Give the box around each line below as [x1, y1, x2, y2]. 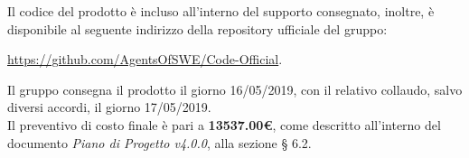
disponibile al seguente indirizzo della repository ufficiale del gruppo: [7, 19, 388, 38]
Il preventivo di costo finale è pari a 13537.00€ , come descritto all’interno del [7, 115, 441, 134]
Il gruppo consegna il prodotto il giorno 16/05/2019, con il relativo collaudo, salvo [7, 79, 463, 98]
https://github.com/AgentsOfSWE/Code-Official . [7, 50, 283, 69]
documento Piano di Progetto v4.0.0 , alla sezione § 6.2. [7, 133, 312, 152]
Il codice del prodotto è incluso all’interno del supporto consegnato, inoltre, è [7, 2, 435, 20]
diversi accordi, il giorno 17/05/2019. [7, 98, 211, 116]
